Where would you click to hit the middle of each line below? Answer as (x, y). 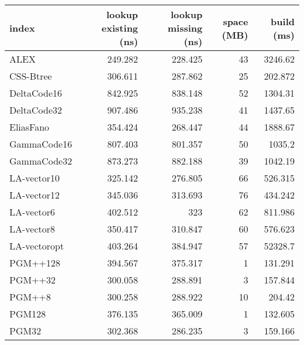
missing (185, 28)
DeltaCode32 (36, 110)
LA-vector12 (35, 195)
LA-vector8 (32, 229)
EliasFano (30, 127)
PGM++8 (30, 297)
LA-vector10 (35, 178)
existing (120, 28)
